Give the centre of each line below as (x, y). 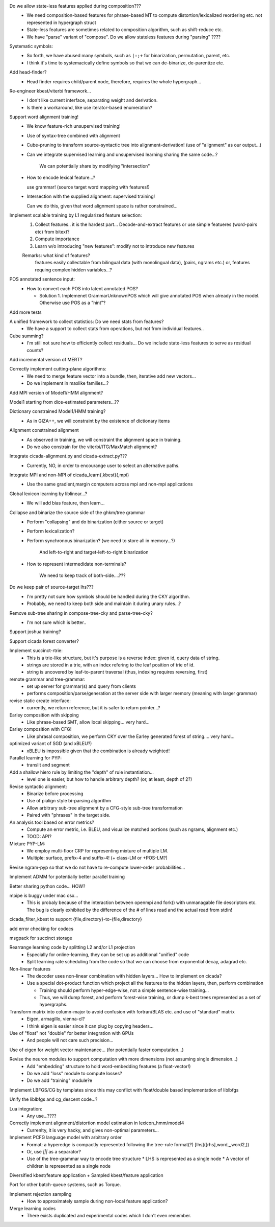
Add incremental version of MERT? (46, 360)
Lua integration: (26, 1108)
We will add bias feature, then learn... (66, 503)
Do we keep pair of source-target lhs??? (51, 587)
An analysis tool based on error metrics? (52, 822)
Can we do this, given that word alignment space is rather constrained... (102, 206)
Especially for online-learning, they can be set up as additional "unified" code (108, 954)
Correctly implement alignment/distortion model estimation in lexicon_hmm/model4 (97, 1123)
